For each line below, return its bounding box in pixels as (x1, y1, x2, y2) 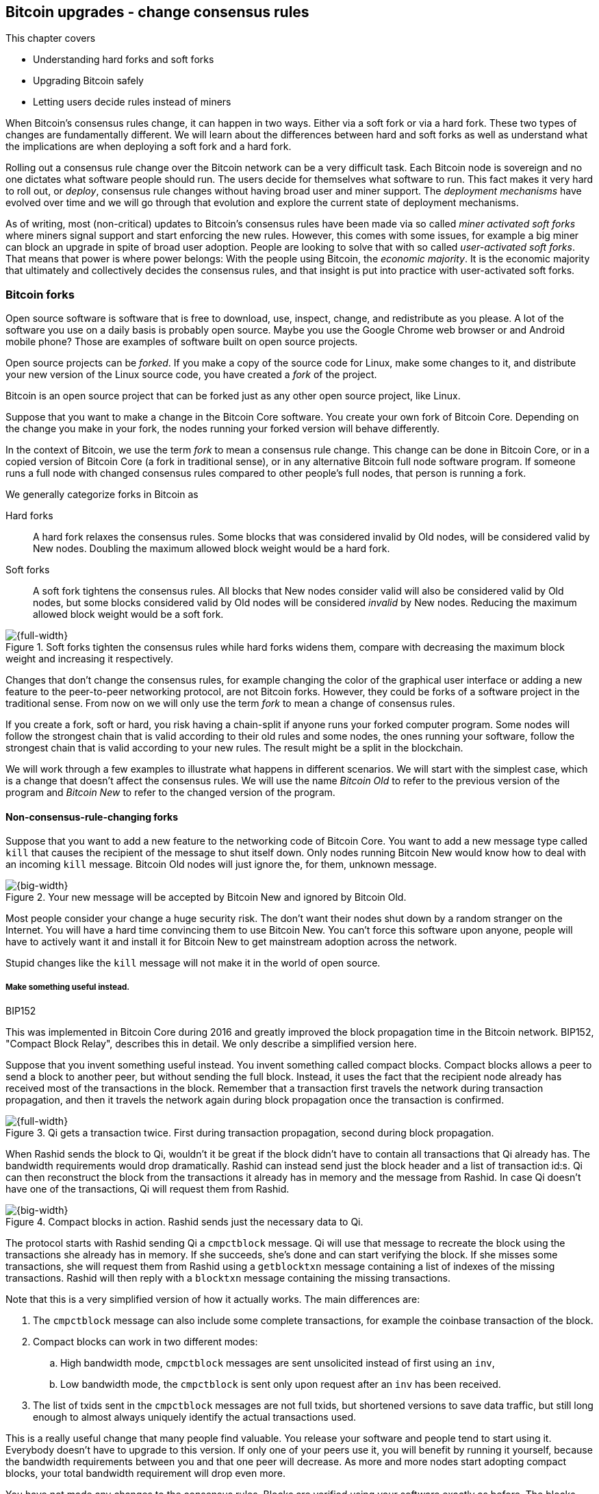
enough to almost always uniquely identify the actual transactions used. (33, 1411, 357, 1423)
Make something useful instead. (5, 982, 130, 992)
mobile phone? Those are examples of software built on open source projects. (5, 336, 358, 348)
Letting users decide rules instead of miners (33, 96, 231, 108)
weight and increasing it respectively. (5, 653, 173, 665)
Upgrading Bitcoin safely (33, 75, 144, 87)
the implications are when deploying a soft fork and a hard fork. (5, 140, 292, 153)
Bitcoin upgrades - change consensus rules (5, 3, 309, 21)
